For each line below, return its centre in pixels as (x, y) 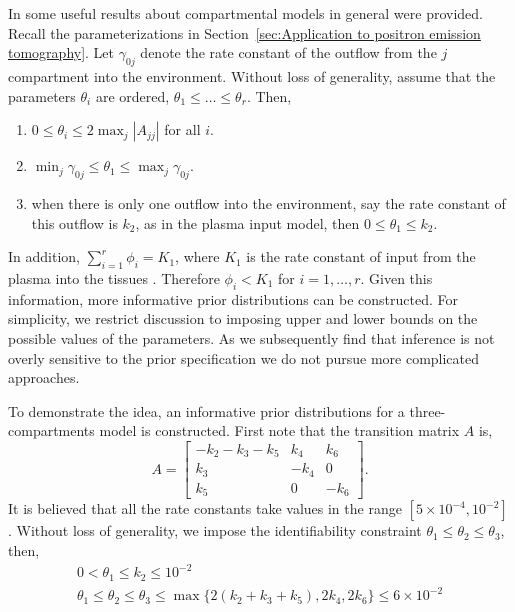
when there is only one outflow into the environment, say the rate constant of (268, 202)
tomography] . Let (61, 52)
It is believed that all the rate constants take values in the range (205, 508)
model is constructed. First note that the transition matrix (279, 430)
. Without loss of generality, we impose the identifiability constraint (215, 530)
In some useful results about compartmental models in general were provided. (246, 13)
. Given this (396, 277)
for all (182, 129)
